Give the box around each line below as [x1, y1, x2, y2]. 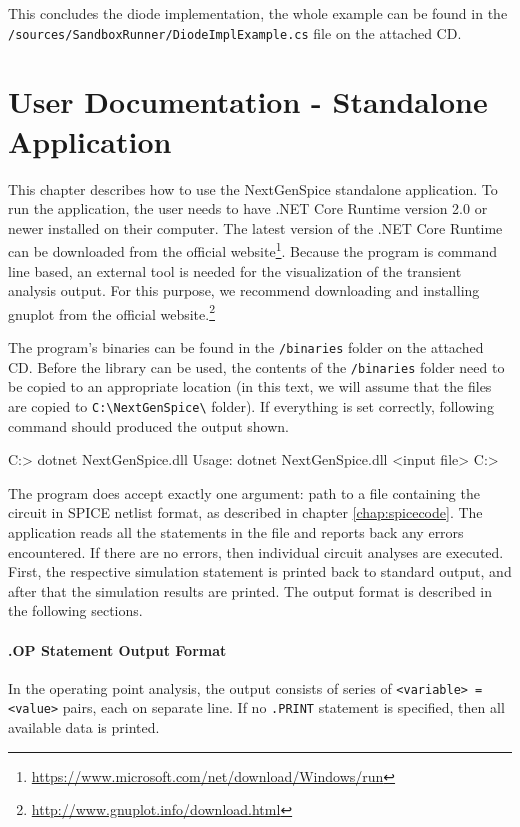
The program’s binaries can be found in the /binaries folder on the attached [8, 337, 484, 358]
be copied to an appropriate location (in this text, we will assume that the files [8, 376, 492, 397]
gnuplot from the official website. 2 [8, 300, 216, 324]
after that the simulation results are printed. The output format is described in [8, 580, 493, 601]
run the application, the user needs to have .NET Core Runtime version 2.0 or [8, 198, 488, 219]
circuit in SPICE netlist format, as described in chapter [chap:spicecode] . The [8, 502, 483, 523]
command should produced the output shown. [8, 415, 290, 436]
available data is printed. [8, 717, 160, 738]
